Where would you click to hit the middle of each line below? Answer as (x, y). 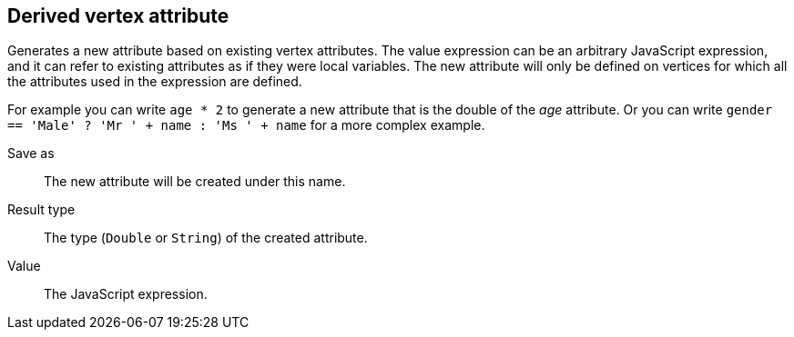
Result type (41, 210)
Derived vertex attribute (118, 16)
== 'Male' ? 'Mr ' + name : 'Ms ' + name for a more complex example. (246, 125)
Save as (31, 154)
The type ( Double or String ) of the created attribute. (206, 238)
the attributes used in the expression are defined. (155, 82)
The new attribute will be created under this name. (195, 182)
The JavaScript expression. (126, 294)
